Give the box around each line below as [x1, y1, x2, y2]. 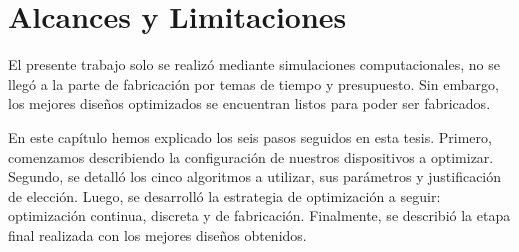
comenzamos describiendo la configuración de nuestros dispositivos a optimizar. [8, 146, 494, 167]
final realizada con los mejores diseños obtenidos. [8, 224, 307, 245]
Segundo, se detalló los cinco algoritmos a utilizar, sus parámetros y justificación [8, 166, 502, 187]
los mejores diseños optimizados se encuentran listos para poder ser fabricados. [8, 93, 491, 114]
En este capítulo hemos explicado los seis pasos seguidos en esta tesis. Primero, [8, 126, 492, 147]
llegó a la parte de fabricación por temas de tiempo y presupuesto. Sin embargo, [8, 73, 499, 94]
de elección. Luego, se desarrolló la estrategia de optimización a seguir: [8, 185, 441, 206]
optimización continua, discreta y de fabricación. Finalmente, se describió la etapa [8, 205, 511, 226]
